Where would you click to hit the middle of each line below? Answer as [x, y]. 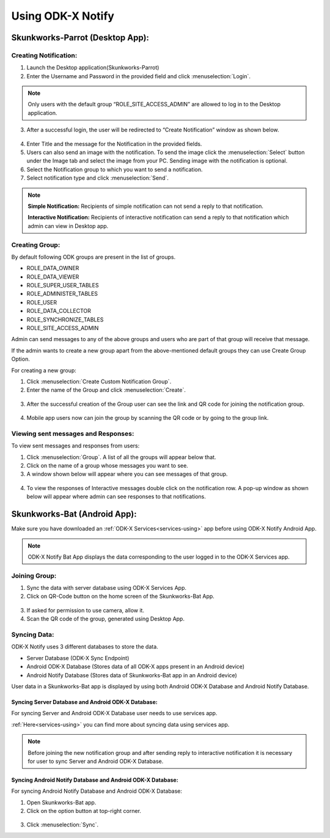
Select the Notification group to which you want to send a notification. [115, 169]
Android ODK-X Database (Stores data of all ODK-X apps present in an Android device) [135, 667]
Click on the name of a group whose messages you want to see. [108, 466]
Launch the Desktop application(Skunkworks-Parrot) [93, 68]
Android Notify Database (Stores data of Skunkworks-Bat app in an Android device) [132, 675]
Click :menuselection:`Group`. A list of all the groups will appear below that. [121, 457]
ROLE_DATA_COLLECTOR [59, 311]
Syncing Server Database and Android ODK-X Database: [85, 702]
